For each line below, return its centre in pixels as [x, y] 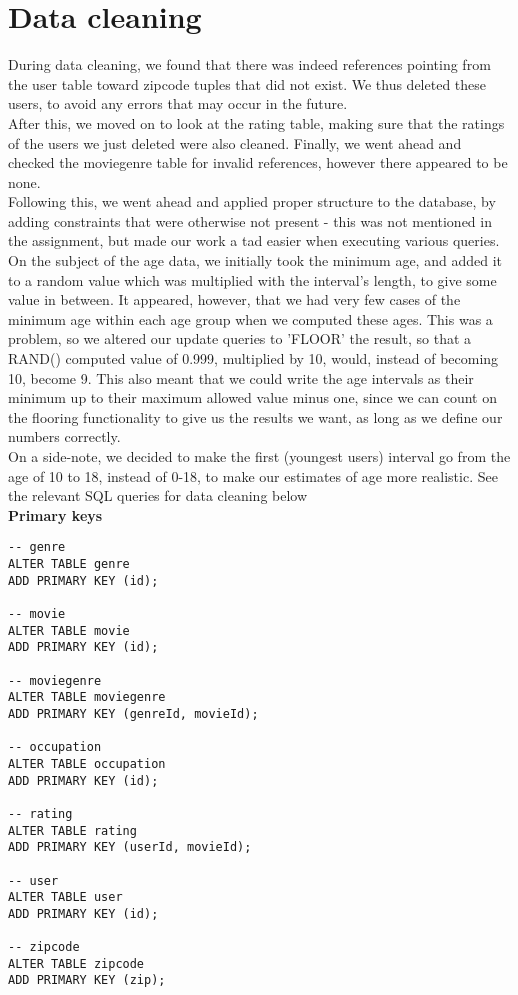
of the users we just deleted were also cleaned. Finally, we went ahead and [235, 142]
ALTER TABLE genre [69, 564]
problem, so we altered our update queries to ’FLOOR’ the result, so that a [240, 338]
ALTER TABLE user [65, 897]
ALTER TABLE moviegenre [87, 697]
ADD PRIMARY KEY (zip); [87, 980]
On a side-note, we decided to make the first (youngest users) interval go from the [259, 456]
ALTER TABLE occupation [87, 763]
